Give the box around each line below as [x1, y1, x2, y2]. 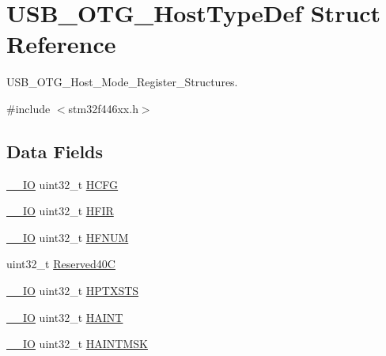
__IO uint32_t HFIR [6, 203, 114, 219]
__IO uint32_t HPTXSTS [6, 282, 139, 299]
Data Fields [6, 138, 104, 163]
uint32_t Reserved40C [6, 256, 115, 272]
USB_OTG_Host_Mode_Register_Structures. [6, 74, 238, 90]
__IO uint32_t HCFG [6, 176, 119, 192]
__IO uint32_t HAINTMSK [6, 335, 148, 352]
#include [6, 100, 51, 116]
